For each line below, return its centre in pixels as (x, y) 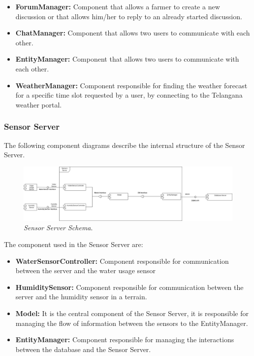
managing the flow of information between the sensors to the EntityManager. (132, 323)
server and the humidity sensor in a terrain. (81, 297)
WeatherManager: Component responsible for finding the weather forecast (131, 85)
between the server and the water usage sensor (86, 270)
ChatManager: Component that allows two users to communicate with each (133, 33)
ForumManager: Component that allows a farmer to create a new (118, 6)
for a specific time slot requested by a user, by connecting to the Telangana (129, 95)
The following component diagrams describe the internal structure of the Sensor (125, 145)
